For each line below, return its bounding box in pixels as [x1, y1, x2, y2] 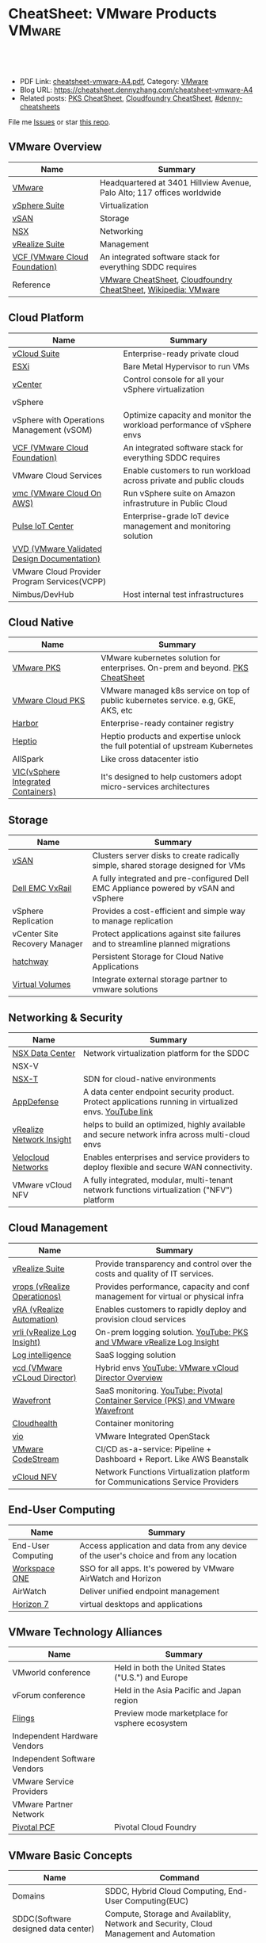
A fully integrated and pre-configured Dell [92, 873, 249, 884]
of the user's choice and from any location [79, 1550, 237, 1561]
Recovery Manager [12, 939, 83, 950]
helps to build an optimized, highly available [82, 1119, 245, 1130]
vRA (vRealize [12, 1303, 65, 1314]
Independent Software [12, 1754, 96, 1765]
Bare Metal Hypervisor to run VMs [123, 361, 250, 372]
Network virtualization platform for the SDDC [82, 1048, 249, 1058]
